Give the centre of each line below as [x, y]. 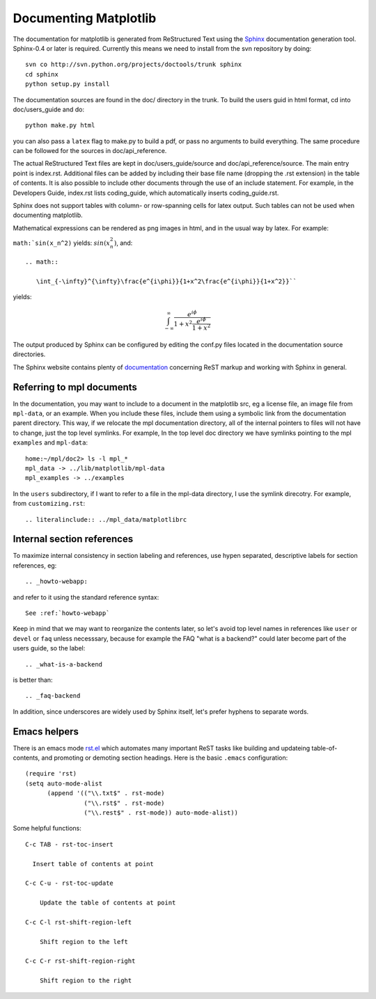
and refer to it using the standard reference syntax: [86, 597]
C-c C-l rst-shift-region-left [79, 922]
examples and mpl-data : [50, 442]
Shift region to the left [84, 942]
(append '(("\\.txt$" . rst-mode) [106, 793]
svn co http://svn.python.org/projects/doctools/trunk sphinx [134, 65]
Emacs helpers [46, 732]
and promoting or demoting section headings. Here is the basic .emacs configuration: [165, 758]
